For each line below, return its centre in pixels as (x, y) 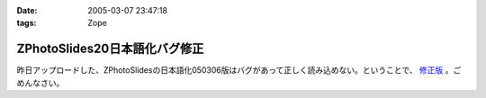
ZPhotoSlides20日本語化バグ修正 (110, 49)
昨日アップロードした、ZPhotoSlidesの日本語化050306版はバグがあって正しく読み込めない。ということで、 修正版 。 (235, 70)
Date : (27, 10)
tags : (27, 23)
